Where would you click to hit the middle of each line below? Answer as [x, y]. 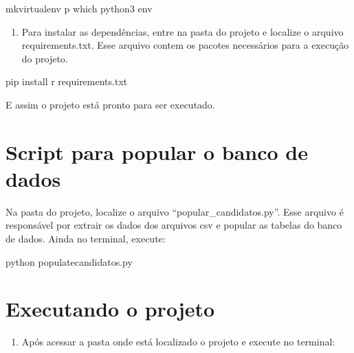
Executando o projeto [110, 309]
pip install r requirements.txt [67, 81]
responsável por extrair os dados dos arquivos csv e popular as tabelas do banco [174, 225]
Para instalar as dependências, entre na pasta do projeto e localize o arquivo [182, 31]
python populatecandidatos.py [69, 261]
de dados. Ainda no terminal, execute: [86, 239]
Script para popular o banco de [157, 151]
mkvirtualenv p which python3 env [79, 8]
